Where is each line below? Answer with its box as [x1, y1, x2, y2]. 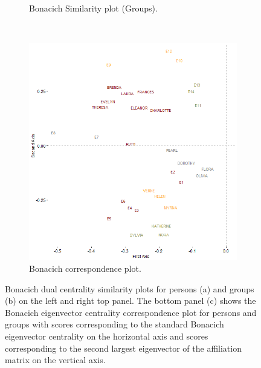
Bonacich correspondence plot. [29, 262, 141, 275]
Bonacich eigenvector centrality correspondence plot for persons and [5, 306, 257, 318]
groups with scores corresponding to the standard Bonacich [5, 318, 224, 330]
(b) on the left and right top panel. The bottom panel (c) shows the [5, 294, 256, 307]
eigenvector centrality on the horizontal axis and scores [5, 330, 208, 343]
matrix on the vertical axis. [5, 353, 106, 366]
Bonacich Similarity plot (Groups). [29, 2, 158, 14]
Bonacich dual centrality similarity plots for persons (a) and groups [5, 282, 254, 295]
